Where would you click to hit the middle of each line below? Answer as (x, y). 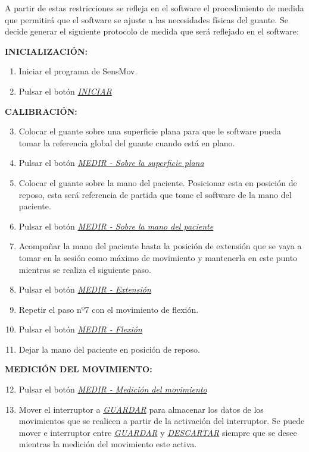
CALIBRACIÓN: (41, 111)
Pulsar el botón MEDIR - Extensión (85, 289)
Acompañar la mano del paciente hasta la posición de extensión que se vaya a (160, 246)
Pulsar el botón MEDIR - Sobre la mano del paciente (116, 226)
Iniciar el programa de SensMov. (78, 71)
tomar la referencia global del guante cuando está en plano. (127, 142)
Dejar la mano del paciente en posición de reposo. (109, 349)
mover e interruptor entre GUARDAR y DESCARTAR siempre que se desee (158, 432)
